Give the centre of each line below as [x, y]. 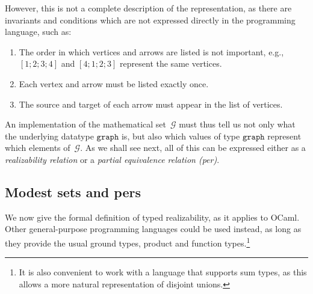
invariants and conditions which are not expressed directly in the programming [150, 20]
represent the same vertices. [171, 63]
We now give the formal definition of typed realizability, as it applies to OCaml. [152, 217]
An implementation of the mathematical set [86, 124]
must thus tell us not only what [237, 124]
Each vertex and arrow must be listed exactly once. [114, 83]
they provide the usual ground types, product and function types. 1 [128, 242]
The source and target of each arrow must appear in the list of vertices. [151, 104]
